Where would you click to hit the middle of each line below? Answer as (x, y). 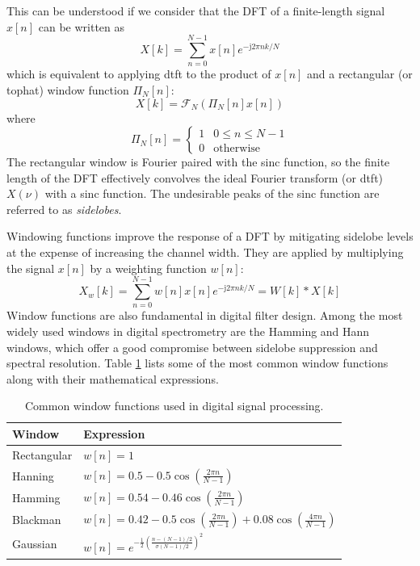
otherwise (237, 148)
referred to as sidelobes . (64, 209)
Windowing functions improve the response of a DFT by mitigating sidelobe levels (210, 236)
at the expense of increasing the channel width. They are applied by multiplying (205, 252)
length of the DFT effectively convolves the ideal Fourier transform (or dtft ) (195, 177)
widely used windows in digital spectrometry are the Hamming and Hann (188, 331)
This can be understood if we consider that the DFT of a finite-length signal (196, 10)
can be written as (82, 26)
